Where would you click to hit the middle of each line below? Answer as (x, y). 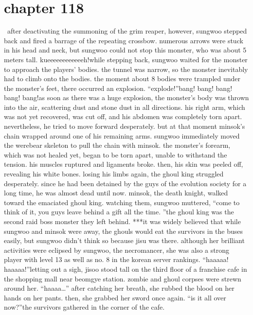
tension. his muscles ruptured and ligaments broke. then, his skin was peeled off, (124, 164)
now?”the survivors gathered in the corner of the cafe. (84, 307)
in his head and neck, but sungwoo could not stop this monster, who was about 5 (125, 50)
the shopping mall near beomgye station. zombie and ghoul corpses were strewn (123, 278)
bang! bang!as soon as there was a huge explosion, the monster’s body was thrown (126, 97)
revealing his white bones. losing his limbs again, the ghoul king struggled (114, 174)
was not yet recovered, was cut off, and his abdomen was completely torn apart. (123, 116)
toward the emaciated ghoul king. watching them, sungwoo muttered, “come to (122, 202)
